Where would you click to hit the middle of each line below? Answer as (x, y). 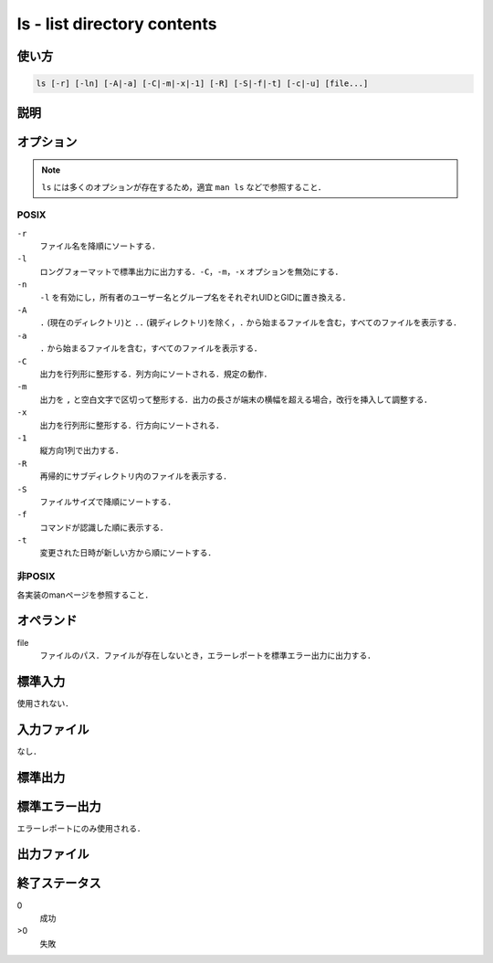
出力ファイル (53, 854)
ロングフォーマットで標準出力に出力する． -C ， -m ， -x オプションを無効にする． (191, 271)
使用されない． (45, 703)
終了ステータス (59, 883)
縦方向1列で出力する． (81, 450)
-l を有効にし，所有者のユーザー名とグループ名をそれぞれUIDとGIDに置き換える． (195, 297)
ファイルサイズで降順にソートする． (108, 502)
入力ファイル (53, 730)
